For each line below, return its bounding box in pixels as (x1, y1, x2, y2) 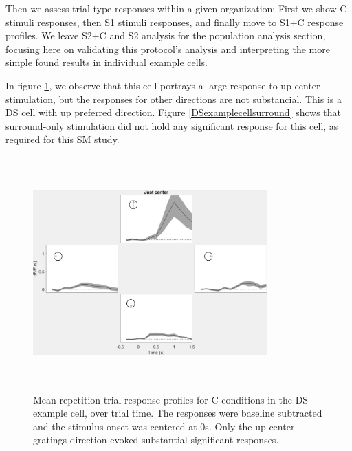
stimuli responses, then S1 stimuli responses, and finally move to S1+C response (5, 14, 344, 29)
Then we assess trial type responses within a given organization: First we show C (5, 1, 347, 15)
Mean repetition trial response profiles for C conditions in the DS (33, 392, 309, 406)
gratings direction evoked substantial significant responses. (33, 432, 279, 447)
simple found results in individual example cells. (5, 55, 208, 69)
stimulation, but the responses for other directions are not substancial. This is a (5, 91, 342, 106)
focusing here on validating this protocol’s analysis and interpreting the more (5, 41, 330, 56)
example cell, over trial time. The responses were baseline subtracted (33, 406, 322, 420)
